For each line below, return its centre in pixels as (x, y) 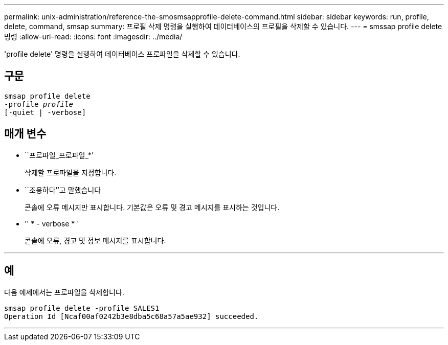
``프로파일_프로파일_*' (59, 155)
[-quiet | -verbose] (45, 112)
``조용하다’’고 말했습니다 (63, 190)
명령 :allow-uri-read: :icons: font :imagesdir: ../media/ (93, 37)
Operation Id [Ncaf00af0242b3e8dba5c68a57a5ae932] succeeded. (131, 316)
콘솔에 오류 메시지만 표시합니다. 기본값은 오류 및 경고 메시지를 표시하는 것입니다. (152, 207)
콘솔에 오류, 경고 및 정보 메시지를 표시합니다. (95, 240)
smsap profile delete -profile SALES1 (82, 308)
